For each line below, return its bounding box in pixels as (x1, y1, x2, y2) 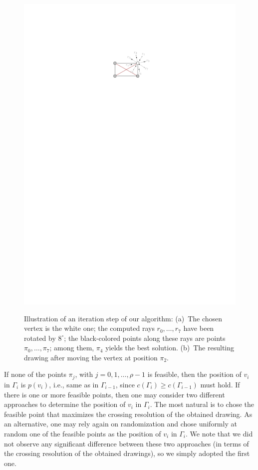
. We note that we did (186, 428, 253, 438)
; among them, (49, 342, 94, 353)
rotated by (24, 332, 56, 343)
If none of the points (4, 369, 66, 379)
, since (115, 379, 135, 389)
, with (75, 369, 93, 379)
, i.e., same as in (49, 379, 99, 389)
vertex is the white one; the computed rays (24, 323, 155, 333)
